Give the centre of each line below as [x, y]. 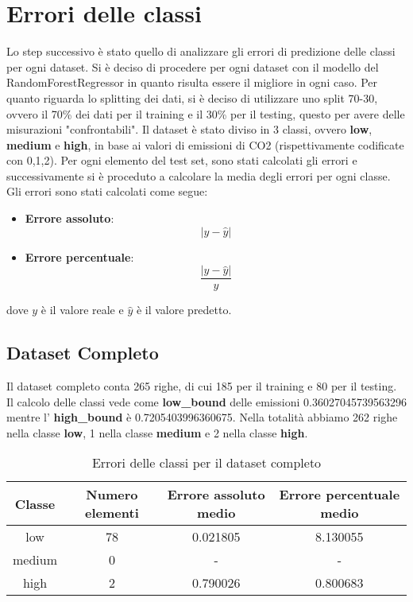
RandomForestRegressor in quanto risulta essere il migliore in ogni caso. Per [192, 82]
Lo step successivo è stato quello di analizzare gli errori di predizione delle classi [201, 51]
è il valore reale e [82, 310]
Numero [112, 495]
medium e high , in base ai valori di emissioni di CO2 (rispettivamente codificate [205, 144]
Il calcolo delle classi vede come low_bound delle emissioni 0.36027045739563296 [206, 401]
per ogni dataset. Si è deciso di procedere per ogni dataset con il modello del [193, 66]
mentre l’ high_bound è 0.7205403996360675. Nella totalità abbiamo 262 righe [202, 417]
